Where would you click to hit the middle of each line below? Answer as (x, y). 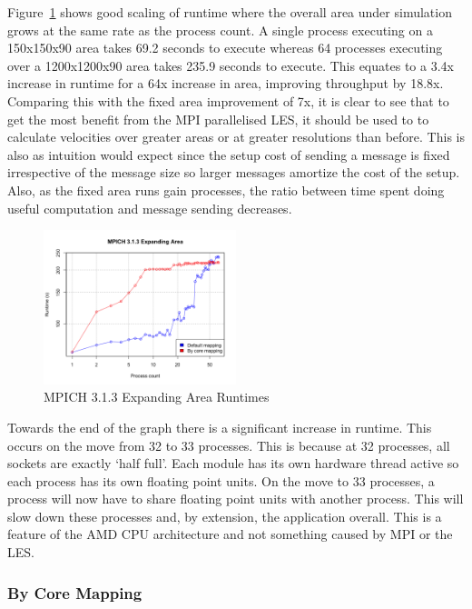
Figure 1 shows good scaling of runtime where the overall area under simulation (230, 12)
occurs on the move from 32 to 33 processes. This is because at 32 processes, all (229, 445)
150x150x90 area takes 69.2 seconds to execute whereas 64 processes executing (225, 48)
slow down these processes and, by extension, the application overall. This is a (225, 516)
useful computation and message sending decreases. (150, 208)
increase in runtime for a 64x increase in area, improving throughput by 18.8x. (226, 83)
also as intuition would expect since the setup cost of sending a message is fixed (229, 154)
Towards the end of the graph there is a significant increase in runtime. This (220, 427)
